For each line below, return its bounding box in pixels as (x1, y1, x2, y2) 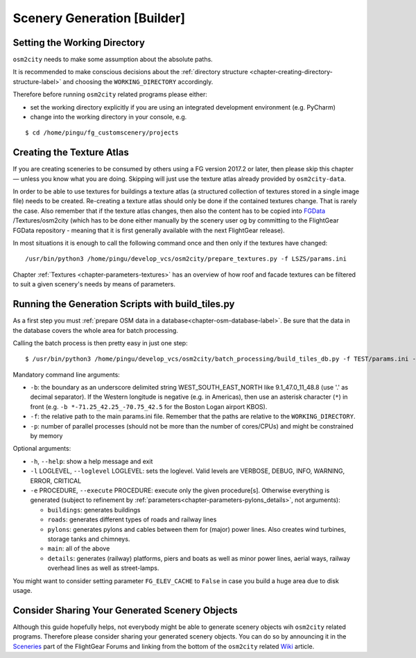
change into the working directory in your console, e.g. (30, 113, 187, 121)
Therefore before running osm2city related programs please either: (12, 90, 208, 98)
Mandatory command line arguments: (12, 370, 121, 379)
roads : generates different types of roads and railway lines (47, 515, 217, 523)
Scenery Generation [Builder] (12, 10, 186, 26)
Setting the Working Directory (12, 37, 146, 49)
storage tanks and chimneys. (47, 535, 130, 543)
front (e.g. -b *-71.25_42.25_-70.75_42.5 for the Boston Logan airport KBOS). (30, 402, 268, 410)
